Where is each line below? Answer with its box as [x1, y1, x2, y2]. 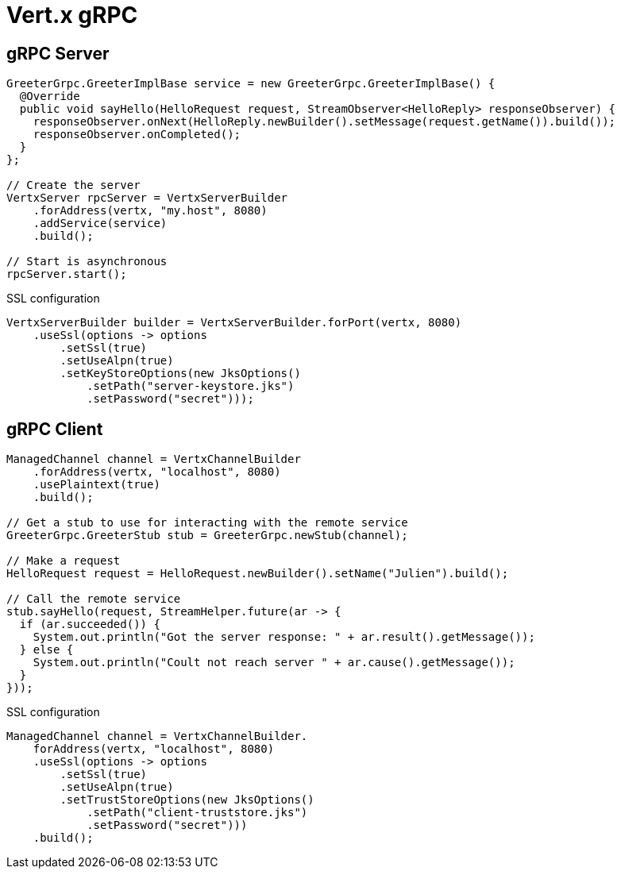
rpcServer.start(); [6, 268, 127, 281]
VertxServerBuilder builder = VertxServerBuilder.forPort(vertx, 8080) [6, 316, 462, 330]
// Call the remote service [6, 592, 181, 606]
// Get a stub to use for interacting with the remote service [6, 516, 408, 530]
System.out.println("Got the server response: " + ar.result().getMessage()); [33, 630, 535, 644]
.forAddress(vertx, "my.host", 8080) [33, 204, 268, 218]
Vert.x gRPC [6, 2, 138, 29]
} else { [19, 643, 74, 657]
